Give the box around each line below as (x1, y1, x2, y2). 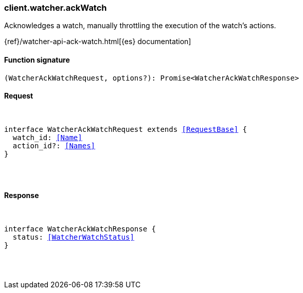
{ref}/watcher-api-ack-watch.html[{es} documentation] (4, 37, 191, 46)
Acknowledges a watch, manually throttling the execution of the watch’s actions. (4, 21, 276, 30)
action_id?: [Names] (12, 141, 96, 150)
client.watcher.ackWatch (4, 3, 107, 13)
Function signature (4, 55, 70, 64)
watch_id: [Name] (12, 133, 82, 142)
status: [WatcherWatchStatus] (12, 233, 134, 242)
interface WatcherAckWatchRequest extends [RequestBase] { (4, 125, 247, 133)
